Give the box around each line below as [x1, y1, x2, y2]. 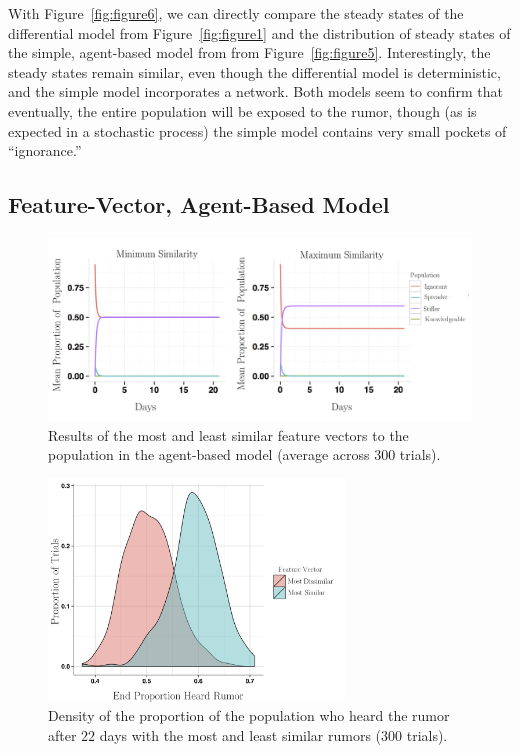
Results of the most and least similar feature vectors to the [48, 424, 409, 445]
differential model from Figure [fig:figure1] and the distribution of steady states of [8, 22, 511, 43]
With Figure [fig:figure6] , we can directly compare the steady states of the [8, 3, 464, 23]
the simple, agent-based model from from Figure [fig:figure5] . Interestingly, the [8, 42, 491, 63]
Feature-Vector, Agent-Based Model [8, 189, 390, 220]
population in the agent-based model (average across [48, 444, 370, 465]
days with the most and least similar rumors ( [99, 724, 382, 745]
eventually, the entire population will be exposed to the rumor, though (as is [8, 100, 477, 121]
